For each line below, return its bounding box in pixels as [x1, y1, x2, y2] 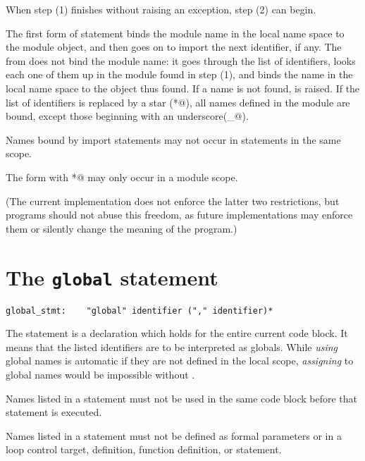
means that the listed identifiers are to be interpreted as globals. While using [6, 339, 338, 354]
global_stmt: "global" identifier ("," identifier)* [6, 305, 273, 316]
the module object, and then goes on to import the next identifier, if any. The [6, 39, 342, 54]
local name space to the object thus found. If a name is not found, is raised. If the [6, 80, 360, 95]
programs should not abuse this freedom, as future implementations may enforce [6, 207, 353, 222]
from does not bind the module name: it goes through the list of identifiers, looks [6, 53, 356, 68]
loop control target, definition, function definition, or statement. [6, 442, 282, 457]
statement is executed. [6, 405, 102, 419]
